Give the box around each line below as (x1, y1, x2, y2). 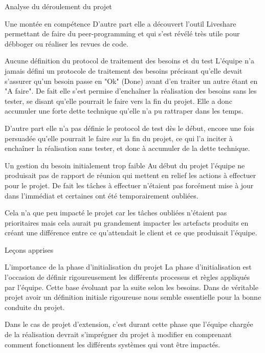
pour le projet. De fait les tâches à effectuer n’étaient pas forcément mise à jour (5, 180, 254, 190)
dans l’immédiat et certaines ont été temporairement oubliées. (5, 190, 198, 201)
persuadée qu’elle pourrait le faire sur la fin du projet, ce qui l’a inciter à (5, 133, 233, 143)
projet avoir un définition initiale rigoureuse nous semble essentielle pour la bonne (5, 292, 261, 302)
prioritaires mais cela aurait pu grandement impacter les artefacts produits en (5, 217, 249, 228)
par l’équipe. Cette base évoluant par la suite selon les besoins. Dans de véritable (5, 281, 258, 292)
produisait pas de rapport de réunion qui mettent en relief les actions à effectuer (5, 170, 256, 181)
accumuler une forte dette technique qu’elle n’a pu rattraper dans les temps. (5, 105, 244, 116)
